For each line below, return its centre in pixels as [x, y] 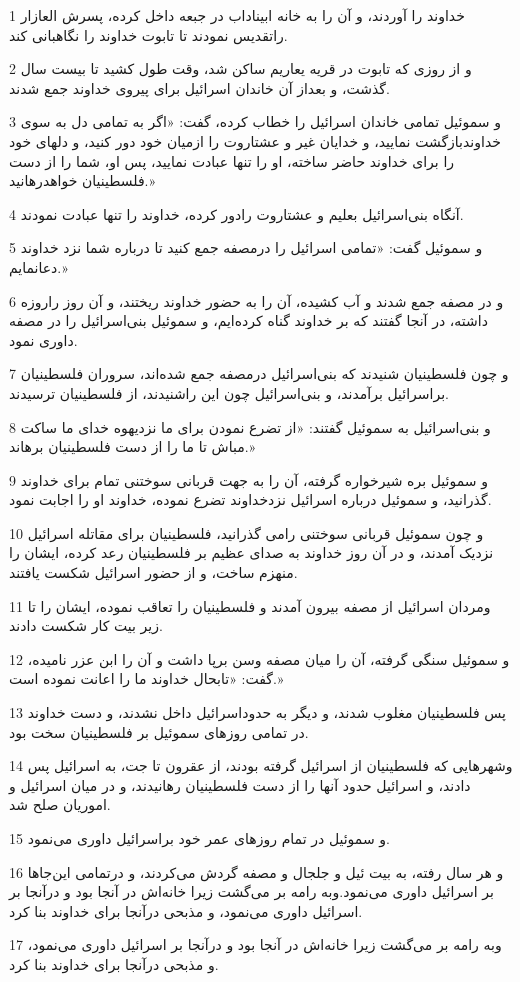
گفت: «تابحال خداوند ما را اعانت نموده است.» [146, 678]
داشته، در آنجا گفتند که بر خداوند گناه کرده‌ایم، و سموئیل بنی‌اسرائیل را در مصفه [248, 320]
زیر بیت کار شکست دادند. [86, 625]
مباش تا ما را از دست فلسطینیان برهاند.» [132, 446]
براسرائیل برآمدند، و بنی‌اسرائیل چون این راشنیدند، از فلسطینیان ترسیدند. [229, 392]
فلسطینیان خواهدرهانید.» [82, 180]
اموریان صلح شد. [60, 804]
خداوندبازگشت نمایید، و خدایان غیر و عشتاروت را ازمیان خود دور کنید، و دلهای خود [255, 140]
